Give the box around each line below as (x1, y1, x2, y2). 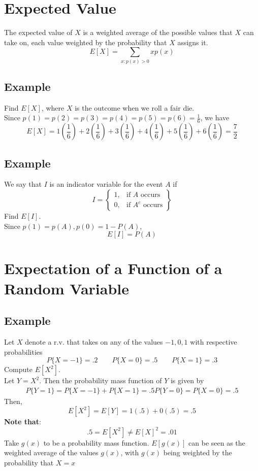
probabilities (4, 346, 43, 357)
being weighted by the (163, 447, 232, 458)
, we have (200, 112, 230, 123)
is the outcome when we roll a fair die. (75, 102, 195, 113)
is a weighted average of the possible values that (83, 27, 233, 38)
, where (41, 102, 64, 113)
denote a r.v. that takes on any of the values (25, 337, 163, 347)
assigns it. (177, 37, 208, 47)
